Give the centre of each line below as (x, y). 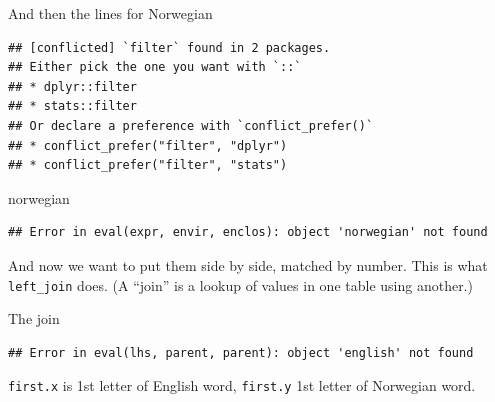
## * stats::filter (72, 106)
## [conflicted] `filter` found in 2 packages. (169, 47)
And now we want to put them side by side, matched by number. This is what (248, 264)
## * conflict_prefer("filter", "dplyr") (148, 145)
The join (34, 318)
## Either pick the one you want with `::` (155, 67)
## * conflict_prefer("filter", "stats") (148, 165)
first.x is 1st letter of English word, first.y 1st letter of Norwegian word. (242, 385)
